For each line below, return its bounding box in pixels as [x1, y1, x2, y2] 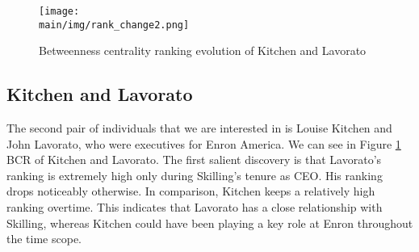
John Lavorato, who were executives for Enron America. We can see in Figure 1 [6, 135, 401, 152]
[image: [39, 6, 80, 17]
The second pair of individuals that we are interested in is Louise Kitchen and [6, 120, 392, 136]
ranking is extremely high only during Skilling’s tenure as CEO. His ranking [6, 166, 383, 183]
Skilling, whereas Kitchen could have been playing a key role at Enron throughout [6, 214, 413, 231]
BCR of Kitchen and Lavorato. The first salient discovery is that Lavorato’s [6, 151, 382, 168]
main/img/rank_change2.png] [39, 19, 190, 31]
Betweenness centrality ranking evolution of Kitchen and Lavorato [39, 42, 367, 59]
